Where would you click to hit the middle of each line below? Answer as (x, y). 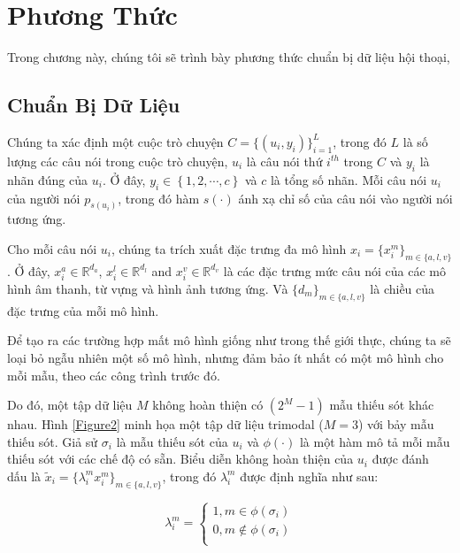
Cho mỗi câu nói (52, 248)
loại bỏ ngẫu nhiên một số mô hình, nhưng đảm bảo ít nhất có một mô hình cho (226, 357)
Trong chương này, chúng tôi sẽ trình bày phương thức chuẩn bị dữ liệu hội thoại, (229, 57)
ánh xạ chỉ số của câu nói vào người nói (345, 198)
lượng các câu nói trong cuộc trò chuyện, (118, 161)
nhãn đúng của (48, 179)
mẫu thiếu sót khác (382, 405)
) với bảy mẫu (396, 424)
